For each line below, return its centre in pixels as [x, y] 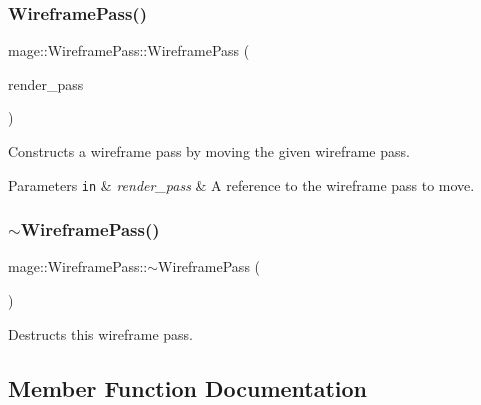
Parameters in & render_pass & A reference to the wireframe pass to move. [241, 184]
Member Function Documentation [188, 387]
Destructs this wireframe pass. [101, 333]
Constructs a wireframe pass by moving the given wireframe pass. [209, 151]
